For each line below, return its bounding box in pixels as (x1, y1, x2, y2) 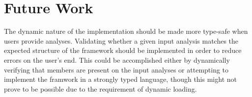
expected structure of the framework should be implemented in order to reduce (4, 45, 242, 55)
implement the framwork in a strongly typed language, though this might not (4, 74, 237, 84)
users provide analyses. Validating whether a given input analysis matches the (4, 35, 239, 46)
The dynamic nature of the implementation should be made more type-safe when (4, 26, 248, 36)
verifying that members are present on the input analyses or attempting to (4, 64, 229, 74)
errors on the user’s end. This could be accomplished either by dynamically (4, 54, 230, 65)
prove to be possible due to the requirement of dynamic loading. (4, 83, 197, 94)
